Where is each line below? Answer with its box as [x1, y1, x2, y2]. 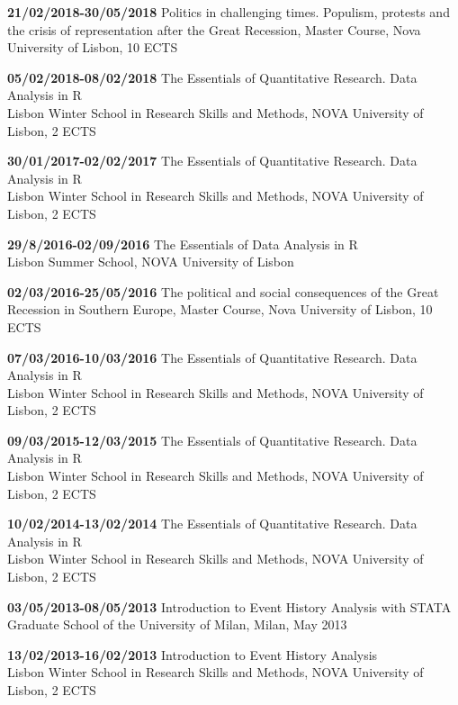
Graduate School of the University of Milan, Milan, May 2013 [7, 615, 347, 634]
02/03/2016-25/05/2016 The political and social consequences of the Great [7, 282, 439, 301]
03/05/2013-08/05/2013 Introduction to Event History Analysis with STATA [7, 597, 452, 616]
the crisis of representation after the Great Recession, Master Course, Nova [7, 20, 421, 39]
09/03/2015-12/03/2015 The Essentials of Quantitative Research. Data [7, 430, 418, 449]
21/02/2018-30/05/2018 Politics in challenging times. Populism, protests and [7, 3, 450, 21]
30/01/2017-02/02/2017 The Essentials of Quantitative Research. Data [7, 151, 418, 170]
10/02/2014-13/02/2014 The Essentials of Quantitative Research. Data [7, 514, 418, 533]
